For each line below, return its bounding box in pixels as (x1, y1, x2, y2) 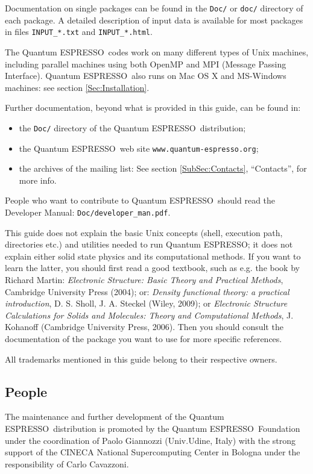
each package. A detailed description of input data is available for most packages (5, 13, 303, 26)
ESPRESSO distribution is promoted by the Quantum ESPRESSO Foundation (5, 422, 300, 434)
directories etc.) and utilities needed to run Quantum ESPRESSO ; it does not (5, 238, 293, 251)
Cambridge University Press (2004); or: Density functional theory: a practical (5, 285, 289, 298)
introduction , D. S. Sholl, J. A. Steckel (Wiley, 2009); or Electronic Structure (5, 297, 288, 310)
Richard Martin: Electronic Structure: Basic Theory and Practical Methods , (5, 273, 283, 285)
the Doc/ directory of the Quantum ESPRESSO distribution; (19, 121, 246, 134)
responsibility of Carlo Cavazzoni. (5, 457, 129, 470)
